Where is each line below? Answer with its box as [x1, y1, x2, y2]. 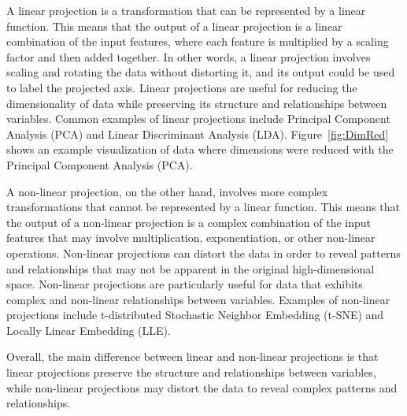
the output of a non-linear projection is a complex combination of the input [6, 214, 371, 230]
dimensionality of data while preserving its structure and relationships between [6, 95, 387, 111]
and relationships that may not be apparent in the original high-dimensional [6, 260, 375, 277]
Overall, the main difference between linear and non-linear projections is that [6, 348, 379, 365]
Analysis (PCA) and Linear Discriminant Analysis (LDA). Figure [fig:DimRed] [6, 125, 389, 142]
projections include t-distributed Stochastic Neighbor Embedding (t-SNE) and [6, 306, 384, 323]
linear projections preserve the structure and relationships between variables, [6, 364, 376, 381]
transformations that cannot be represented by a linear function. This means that [6, 199, 400, 215]
